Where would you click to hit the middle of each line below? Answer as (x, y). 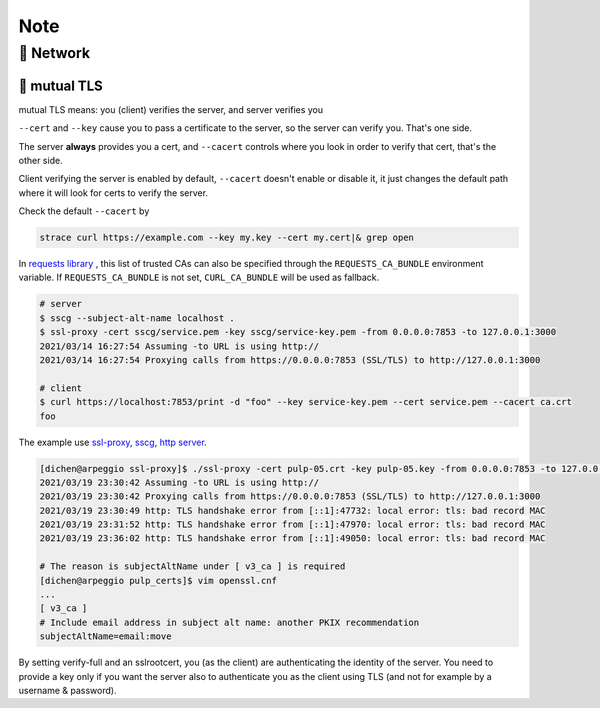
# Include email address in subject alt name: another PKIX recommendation (229, 622)
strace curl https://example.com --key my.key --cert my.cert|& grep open (227, 238)
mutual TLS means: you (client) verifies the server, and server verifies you (171, 109)
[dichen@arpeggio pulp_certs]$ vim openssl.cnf (158, 580)
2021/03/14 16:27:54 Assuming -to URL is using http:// (179, 346)
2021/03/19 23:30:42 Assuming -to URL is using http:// (179, 482)
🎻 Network (54, 53)
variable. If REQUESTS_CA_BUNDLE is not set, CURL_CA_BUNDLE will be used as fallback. (199, 277)
